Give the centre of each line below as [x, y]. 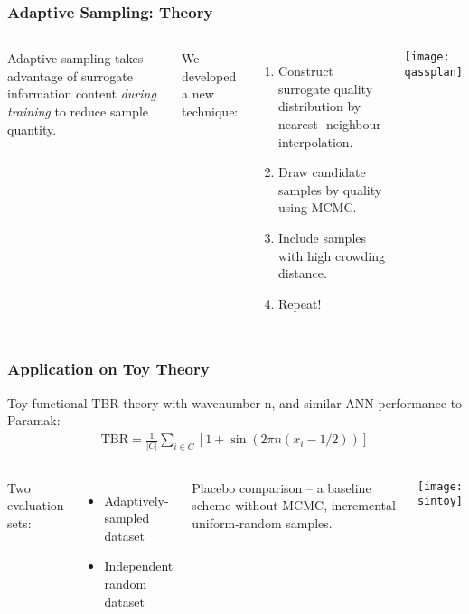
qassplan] [434, 72]
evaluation [36, 505]
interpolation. [316, 141]
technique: [210, 111]
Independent [139, 566]
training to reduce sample [78, 111]
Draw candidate [322, 172]
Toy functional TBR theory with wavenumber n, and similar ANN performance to [235, 402]
